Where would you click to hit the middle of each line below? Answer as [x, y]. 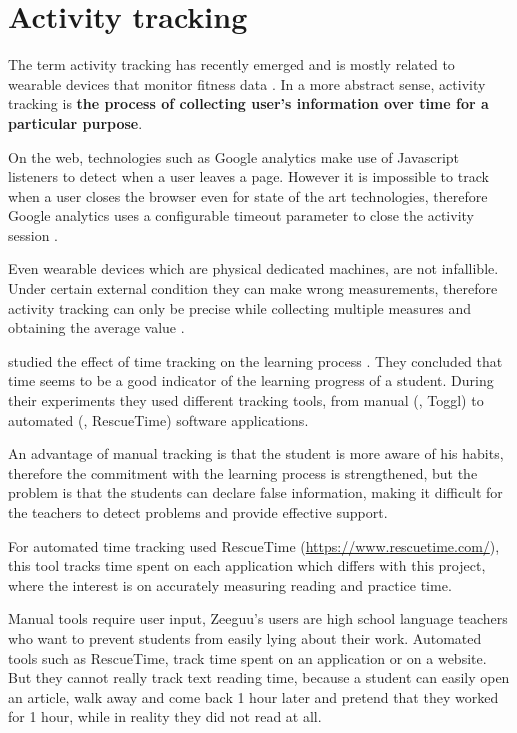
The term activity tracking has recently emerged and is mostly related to [231, 64]
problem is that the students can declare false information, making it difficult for [255, 492]
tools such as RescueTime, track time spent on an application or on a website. [247, 657]
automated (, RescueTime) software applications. [158, 419]
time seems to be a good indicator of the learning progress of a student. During [251, 380]
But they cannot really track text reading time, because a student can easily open [259, 677]
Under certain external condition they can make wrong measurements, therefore [253, 288]
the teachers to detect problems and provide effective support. [198, 512]
